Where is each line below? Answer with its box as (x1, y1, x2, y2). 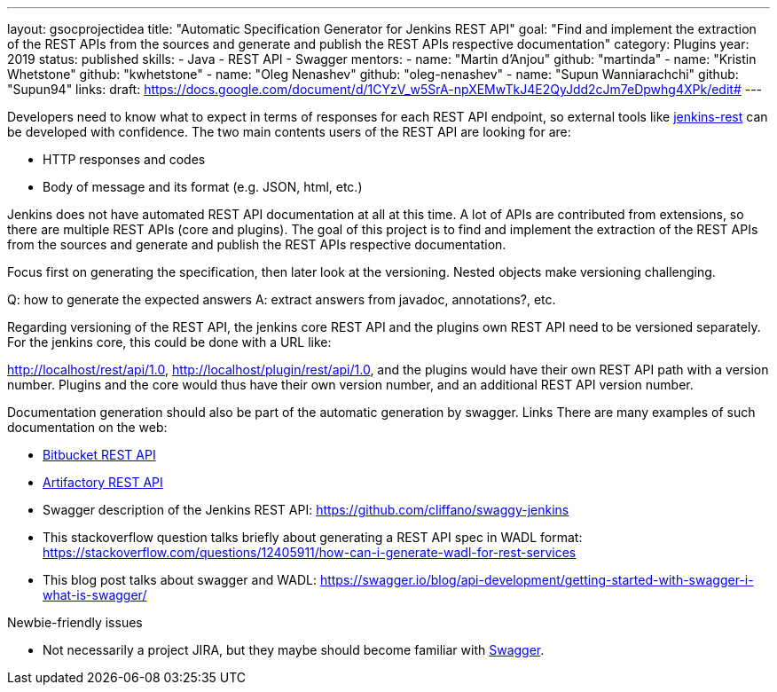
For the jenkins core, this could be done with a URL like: (7, 334, 332, 350)
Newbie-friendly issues (7, 615, 143, 630)
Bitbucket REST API (43, 447, 156, 462)
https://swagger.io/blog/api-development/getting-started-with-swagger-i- (319, 572, 754, 587)
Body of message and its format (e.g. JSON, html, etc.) (43, 179, 363, 194)
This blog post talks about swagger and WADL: (43, 572, 317, 587)
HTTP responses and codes (43, 152, 206, 167)
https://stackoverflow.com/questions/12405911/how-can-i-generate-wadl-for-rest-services (43, 545, 577, 560)
